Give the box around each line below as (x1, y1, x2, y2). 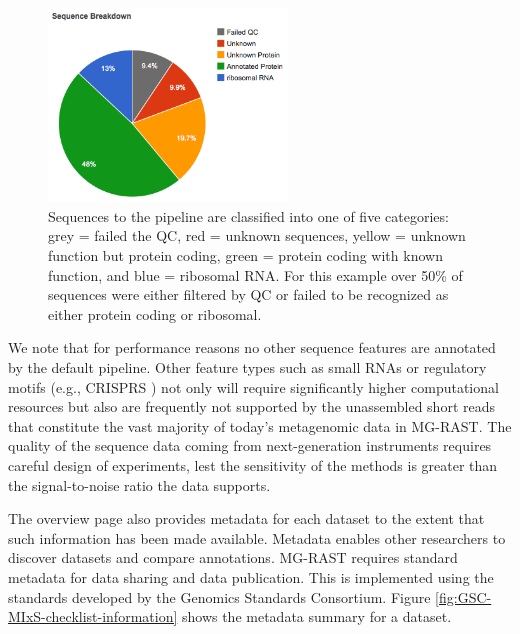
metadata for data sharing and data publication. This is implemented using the (8, 566, 494, 587)
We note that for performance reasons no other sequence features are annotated (8, 337, 496, 358)
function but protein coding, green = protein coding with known (48, 245, 443, 266)
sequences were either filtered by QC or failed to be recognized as (48, 284, 449, 305)
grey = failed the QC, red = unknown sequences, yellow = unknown (48, 225, 466, 246)
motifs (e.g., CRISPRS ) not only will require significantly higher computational (8, 376, 499, 397)
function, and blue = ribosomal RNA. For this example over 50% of (48, 264, 463, 285)
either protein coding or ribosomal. (48, 303, 262, 324)
